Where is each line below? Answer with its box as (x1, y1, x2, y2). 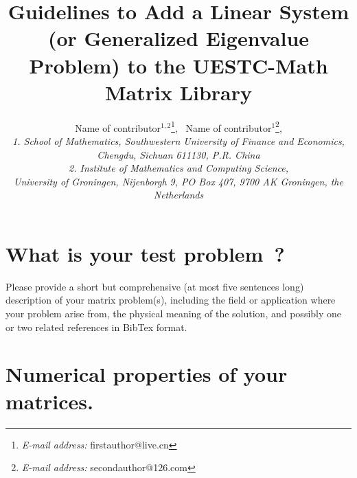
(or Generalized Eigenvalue (47, 24, 310, 52)
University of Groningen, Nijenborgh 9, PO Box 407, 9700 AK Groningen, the (14, 174, 343, 188)
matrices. (5, 387, 93, 415)
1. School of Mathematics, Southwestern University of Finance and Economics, (12, 133, 345, 148)
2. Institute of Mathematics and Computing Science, (69, 161, 288, 175)
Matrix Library (104, 78, 253, 106)
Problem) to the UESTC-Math (29, 51, 328, 79)
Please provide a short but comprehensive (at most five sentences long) (5, 279, 304, 293)
